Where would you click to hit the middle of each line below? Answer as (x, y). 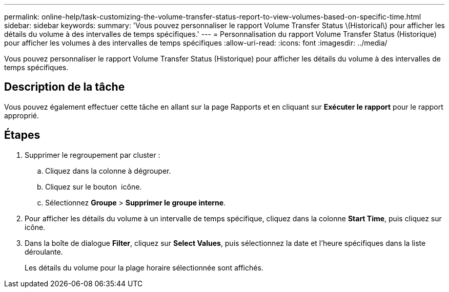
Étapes (22, 135)
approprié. (22, 115)
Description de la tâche (65, 87)
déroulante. (44, 252)
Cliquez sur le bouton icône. (94, 186)
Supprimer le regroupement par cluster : (93, 155)
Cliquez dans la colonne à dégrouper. (108, 171)
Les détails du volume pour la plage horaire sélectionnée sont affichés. (144, 267)
